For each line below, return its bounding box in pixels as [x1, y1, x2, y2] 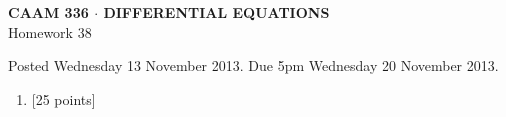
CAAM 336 [8, 2, 89, 22]
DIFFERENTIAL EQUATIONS [103, 2, 330, 22]
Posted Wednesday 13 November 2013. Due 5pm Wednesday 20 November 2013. [8, 55, 499, 76]
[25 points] [31, 88, 96, 109]
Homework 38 [8, 21, 92, 42]
